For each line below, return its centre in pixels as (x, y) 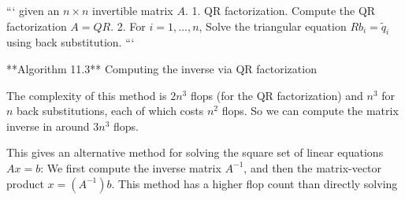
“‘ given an (33, 10)
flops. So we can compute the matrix (310, 111)
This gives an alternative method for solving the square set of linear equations (195, 152)
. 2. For (128, 26)
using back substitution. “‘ (71, 42)
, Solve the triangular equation (273, 26)
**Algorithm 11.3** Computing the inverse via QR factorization (162, 68)
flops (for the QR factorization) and (277, 95)
